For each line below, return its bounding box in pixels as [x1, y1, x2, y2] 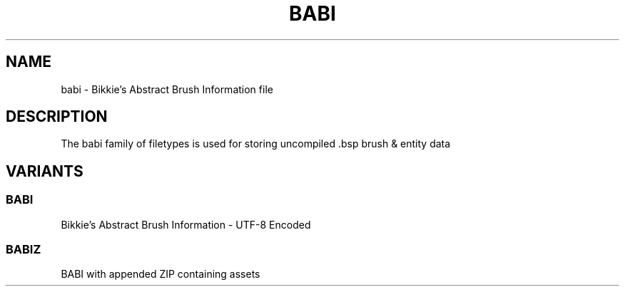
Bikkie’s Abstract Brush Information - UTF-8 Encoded [61, 218, 311, 231]
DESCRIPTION [6, 108, 108, 126]
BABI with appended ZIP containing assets [61, 268, 260, 281]
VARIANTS [6, 162, 83, 180]
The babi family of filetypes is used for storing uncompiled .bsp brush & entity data [61, 137, 451, 150]
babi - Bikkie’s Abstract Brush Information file [61, 83, 273, 95]
